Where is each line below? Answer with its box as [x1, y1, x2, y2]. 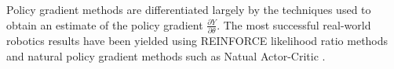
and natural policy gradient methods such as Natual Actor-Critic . [6, 47, 326, 64]
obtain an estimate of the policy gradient [6, 16, 203, 33]
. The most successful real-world [217, 16, 371, 33]
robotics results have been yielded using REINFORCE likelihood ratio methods [6, 32, 389, 48]
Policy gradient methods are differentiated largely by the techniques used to [6, 2, 371, 17]
